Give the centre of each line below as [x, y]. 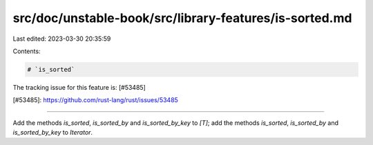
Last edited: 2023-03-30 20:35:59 [62, 39]
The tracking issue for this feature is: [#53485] [79, 87]
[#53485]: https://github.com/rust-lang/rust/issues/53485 [96, 100]
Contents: [27, 51]
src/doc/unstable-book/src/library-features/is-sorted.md [182, 18]
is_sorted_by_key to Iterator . [53, 133]
